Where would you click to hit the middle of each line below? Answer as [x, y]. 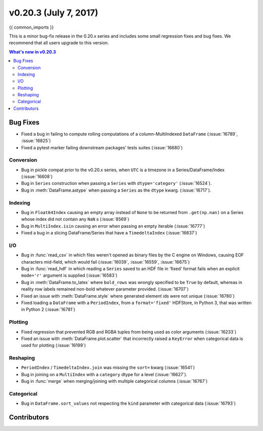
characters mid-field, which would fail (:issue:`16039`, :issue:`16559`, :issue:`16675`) [105, 262]
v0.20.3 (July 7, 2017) [54, 13]
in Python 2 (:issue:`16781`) [48, 309]
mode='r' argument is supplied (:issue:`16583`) [69, 275]
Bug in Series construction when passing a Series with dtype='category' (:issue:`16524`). [116, 183]
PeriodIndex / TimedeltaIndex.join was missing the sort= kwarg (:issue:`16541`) [108, 368]
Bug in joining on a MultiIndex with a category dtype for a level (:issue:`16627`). [104, 374]
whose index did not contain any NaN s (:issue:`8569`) [75, 219]
